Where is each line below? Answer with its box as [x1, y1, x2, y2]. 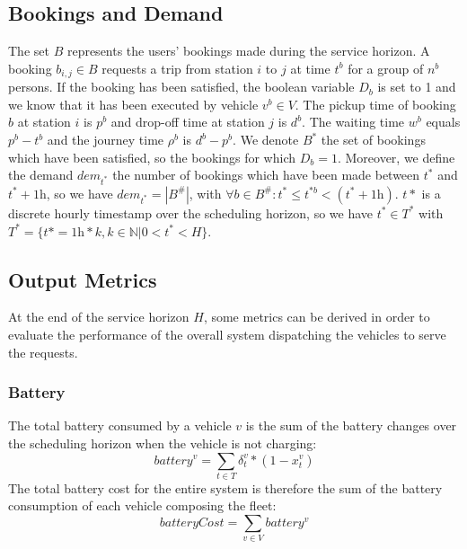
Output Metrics [8, 265, 157, 293]
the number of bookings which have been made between [112, 165, 420, 184]
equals [426, 112, 461, 131]
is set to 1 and [377, 77, 456, 96]
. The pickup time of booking [295, 94, 456, 113]
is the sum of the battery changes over [245, 416, 457, 435]
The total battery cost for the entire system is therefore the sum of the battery [8, 478, 443, 497]
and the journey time [47, 130, 164, 149]
